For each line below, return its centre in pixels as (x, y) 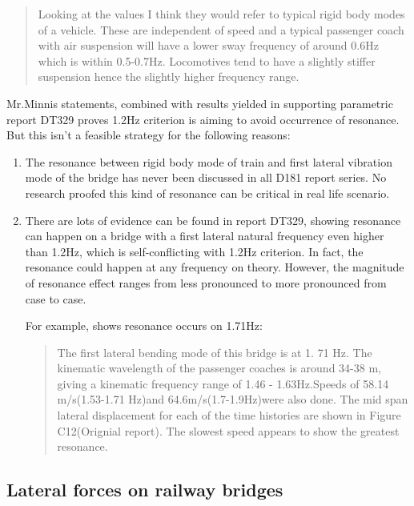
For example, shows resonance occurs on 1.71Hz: (144, 325)
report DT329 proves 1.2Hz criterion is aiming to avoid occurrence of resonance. (203, 119)
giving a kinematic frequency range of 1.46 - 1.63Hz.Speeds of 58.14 (223, 383)
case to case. (56, 298)
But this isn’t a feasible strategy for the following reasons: (149, 135)
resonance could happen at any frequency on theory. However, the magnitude (215, 267)
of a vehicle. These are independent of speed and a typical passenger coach (221, 29)
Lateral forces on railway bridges (145, 490)
